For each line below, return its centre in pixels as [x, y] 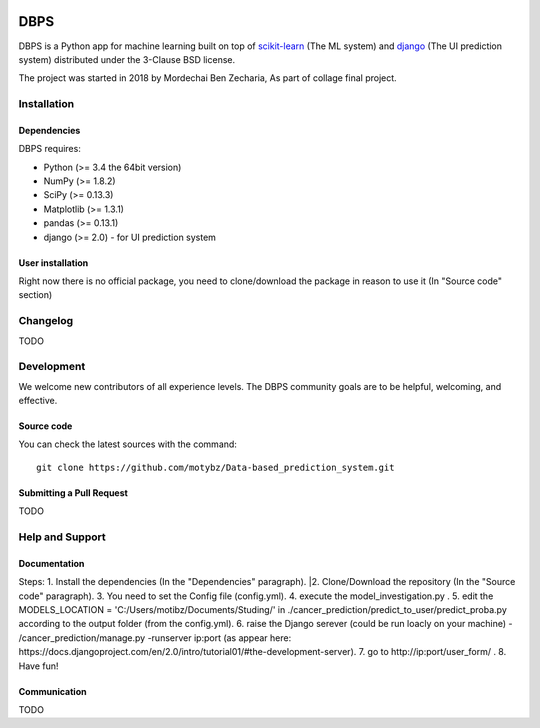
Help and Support [62, 537]
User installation [53, 262]
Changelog [46, 321]
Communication [52, 691]
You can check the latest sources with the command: [127, 444]
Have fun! [38, 666]
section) [35, 295]
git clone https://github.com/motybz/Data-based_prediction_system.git [215, 467]
